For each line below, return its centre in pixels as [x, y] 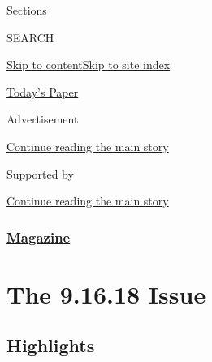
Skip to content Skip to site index [89, 65]
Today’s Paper [43, 91]
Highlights [51, 345]
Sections [27, 10]
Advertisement [43, 119]
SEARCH [30, 37]
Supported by [40, 173]
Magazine [39, 237]
